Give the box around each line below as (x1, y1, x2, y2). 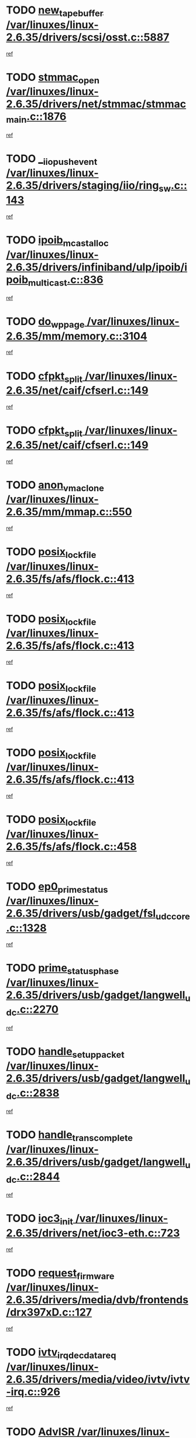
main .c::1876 (6, 110, 67, 125)
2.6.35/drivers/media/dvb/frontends (6, 1293, 189, 1307)
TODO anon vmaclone (6, 478, 104, 493)
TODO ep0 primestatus (6, 879, 108, 895)
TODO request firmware (6, 1266, 115, 1282)
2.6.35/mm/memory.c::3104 (6, 329, 147, 343)
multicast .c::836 (28, 273, 104, 288)
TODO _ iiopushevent (6, 152, 98, 167)
